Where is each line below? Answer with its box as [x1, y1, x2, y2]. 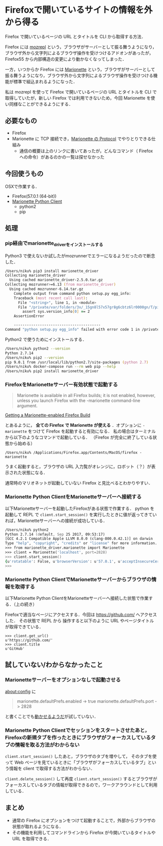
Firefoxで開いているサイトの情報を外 [5, 4, 153, 16]
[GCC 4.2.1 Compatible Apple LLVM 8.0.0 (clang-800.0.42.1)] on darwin [5, 536, 153, 541]
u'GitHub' [5, 646, 25, 651]
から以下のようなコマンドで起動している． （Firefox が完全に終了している [5, 434, 153, 440]
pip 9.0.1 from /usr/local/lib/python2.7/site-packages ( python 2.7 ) [5, 360, 149, 365]
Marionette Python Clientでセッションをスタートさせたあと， [5, 727, 150, 734]
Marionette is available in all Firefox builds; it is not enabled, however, [16, 393, 156, 398]
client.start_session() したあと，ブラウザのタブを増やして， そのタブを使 [5, 753, 157, 759]
